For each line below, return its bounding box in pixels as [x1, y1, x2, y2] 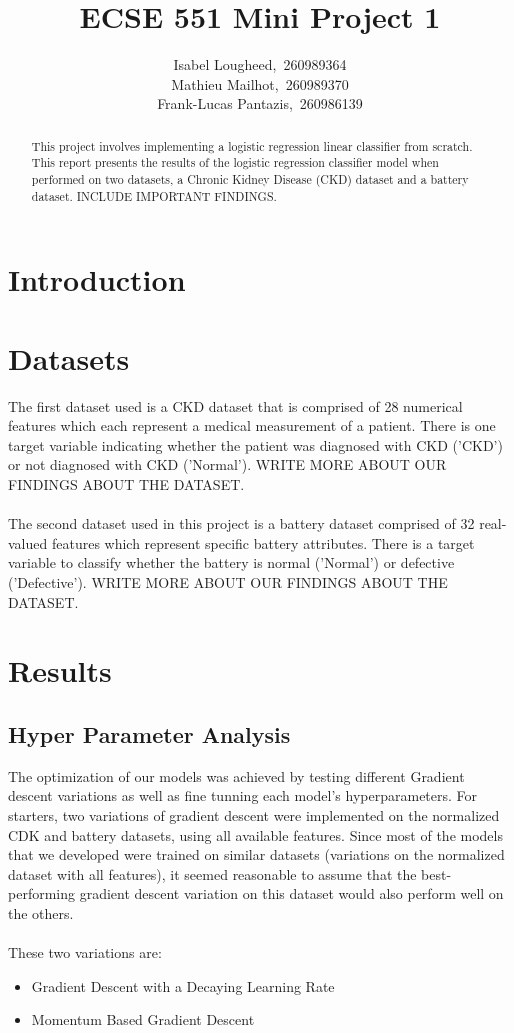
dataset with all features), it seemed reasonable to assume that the [8, 863, 417, 884]
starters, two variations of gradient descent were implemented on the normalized [8, 804, 500, 825]
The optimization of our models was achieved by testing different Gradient [8, 765, 465, 786]
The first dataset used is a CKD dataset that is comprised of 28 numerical [8, 395, 463, 416]
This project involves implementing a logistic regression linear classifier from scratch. [31, 137, 473, 154]
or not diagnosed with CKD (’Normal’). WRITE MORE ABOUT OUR [8, 454, 447, 475]
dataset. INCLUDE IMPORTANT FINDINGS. [31, 187, 277, 204]
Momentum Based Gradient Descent [31, 1009, 255, 1030]
